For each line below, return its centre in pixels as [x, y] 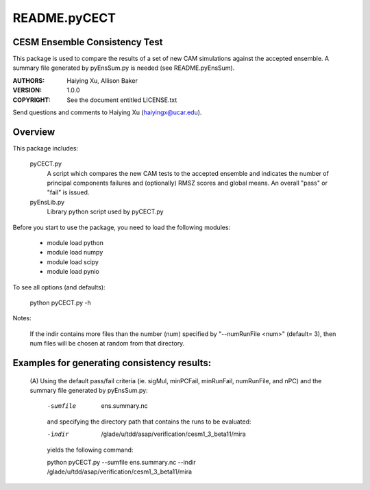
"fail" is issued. [68, 192]
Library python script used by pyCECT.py [105, 211]
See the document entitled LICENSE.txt [122, 100]
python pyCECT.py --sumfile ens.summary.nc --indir [122, 462]
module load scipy [73, 262]
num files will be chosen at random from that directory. [107, 344]
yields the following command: [90, 450]
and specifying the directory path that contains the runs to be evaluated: [149, 422]
